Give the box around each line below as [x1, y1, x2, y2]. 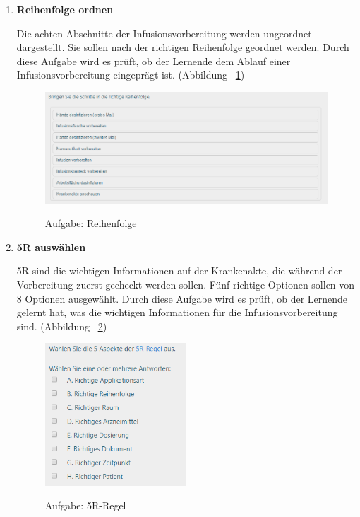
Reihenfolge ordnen [16, 2, 114, 16]
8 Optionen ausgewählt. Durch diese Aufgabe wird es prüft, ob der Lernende [16, 291, 348, 306]
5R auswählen [16, 239, 86, 254]
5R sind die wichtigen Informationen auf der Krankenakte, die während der [16, 263, 342, 278]
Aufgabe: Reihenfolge [44, 216, 137, 231]
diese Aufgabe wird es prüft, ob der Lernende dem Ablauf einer [16, 53, 291, 68]
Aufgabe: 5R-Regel [44, 498, 126, 513]
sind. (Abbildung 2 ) [16, 318, 107, 333]
